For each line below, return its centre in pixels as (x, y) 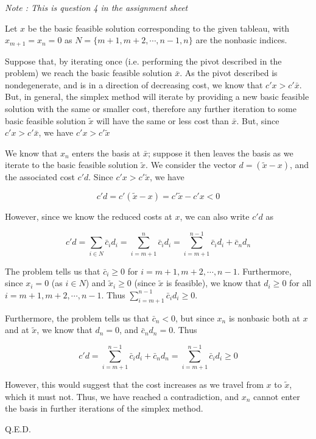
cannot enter (277, 396)
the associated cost (40, 177)
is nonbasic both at (264, 318)
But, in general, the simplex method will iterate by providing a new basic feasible (157, 97)
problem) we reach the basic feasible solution (89, 73)
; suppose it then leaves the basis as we (220, 153)
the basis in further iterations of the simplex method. (104, 408)
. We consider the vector (191, 165)
